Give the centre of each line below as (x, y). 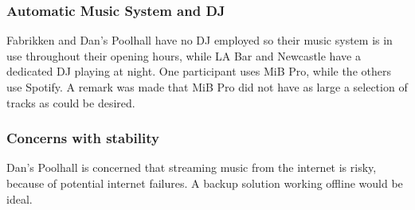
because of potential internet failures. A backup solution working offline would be (205, 183)
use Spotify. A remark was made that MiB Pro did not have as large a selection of (207, 87)
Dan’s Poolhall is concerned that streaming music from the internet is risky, (192, 167)
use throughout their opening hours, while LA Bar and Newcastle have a (184, 55)
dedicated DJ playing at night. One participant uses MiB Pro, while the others (199, 71)
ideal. (20, 198)
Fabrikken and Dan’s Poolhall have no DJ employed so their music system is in (200, 40)
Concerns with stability (83, 138)
